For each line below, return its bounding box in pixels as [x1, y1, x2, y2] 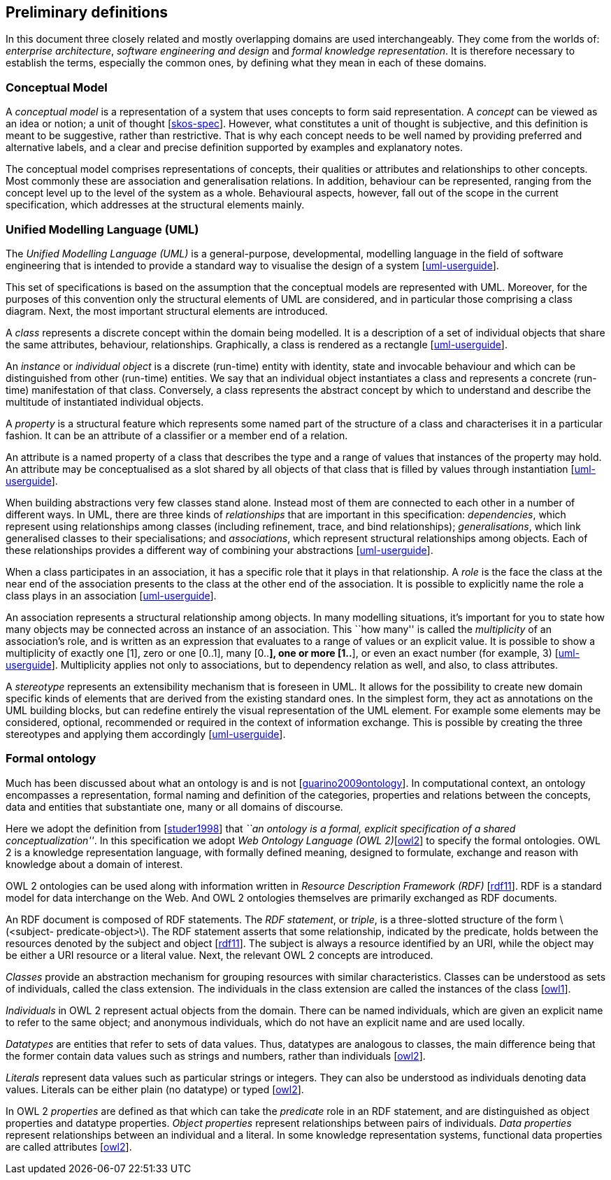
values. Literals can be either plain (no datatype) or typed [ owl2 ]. [6, 1083, 304, 1095]
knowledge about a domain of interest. [6, 858, 183, 870]
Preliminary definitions [6, 3, 168, 21]
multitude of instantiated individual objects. [6, 395, 204, 408]
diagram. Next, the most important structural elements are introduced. [6, 304, 328, 317]
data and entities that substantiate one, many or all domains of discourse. [6, 800, 343, 813]
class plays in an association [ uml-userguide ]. [6, 589, 217, 602]
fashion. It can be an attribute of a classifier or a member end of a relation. [6, 429, 348, 441]
